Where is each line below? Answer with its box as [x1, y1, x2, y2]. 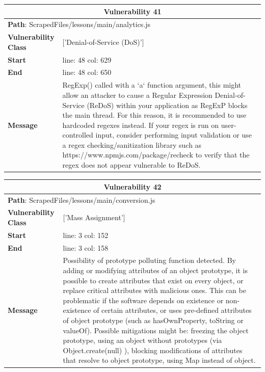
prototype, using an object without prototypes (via [63, 335, 222, 346]
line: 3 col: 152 [63, 229, 109, 240]
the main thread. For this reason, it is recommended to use [62, 110, 247, 120]
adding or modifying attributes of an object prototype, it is [63, 265, 248, 276]
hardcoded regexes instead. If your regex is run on [62, 119, 219, 130]
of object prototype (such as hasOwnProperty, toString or [63, 315, 244, 326]
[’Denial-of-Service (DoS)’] [62, 36, 144, 47]
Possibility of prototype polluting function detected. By [63, 255, 236, 265]
